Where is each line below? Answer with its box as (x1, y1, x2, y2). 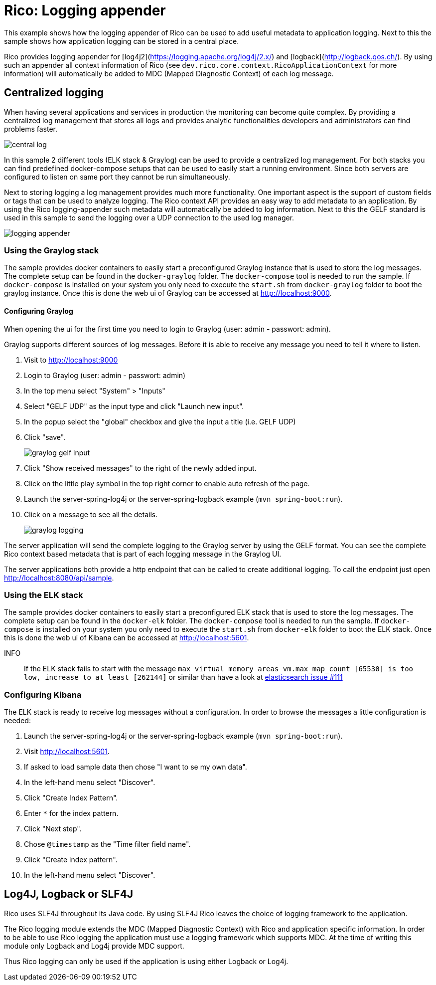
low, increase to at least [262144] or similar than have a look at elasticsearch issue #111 (24, 673, 343, 682)
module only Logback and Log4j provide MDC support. (4, 941, 184, 950)
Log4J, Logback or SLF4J (4, 888, 134, 901)
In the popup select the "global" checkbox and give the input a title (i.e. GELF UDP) (24, 417, 296, 426)
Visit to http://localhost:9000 (24, 355, 118, 364)
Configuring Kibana (4, 689, 82, 700)
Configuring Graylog (4, 306, 73, 315)
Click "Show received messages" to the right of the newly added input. (24, 463, 257, 472)
